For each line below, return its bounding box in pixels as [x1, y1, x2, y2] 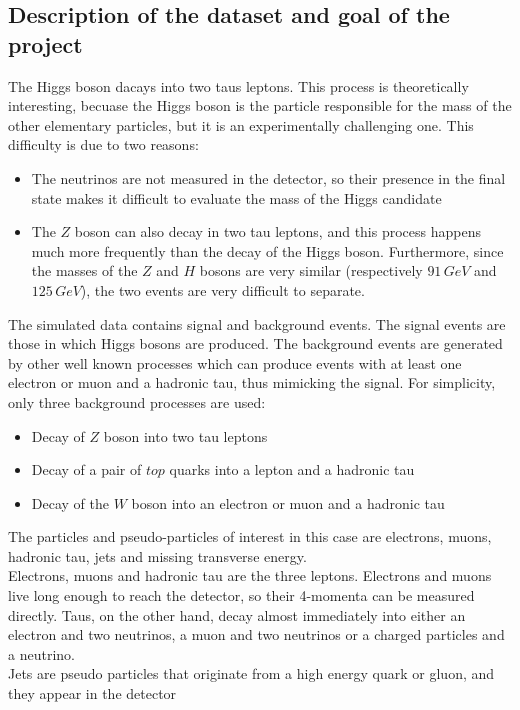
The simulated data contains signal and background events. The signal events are [8, 313, 506, 334]
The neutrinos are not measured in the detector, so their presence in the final [31, 167, 506, 188]
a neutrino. [8, 643, 75, 664]
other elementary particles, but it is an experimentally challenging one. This [8, 114, 474, 135]
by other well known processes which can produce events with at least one [8, 352, 462, 373]
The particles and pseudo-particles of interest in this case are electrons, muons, [8, 526, 492, 547]
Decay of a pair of [31, 459, 142, 480]
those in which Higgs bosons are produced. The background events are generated [8, 333, 503, 354]
